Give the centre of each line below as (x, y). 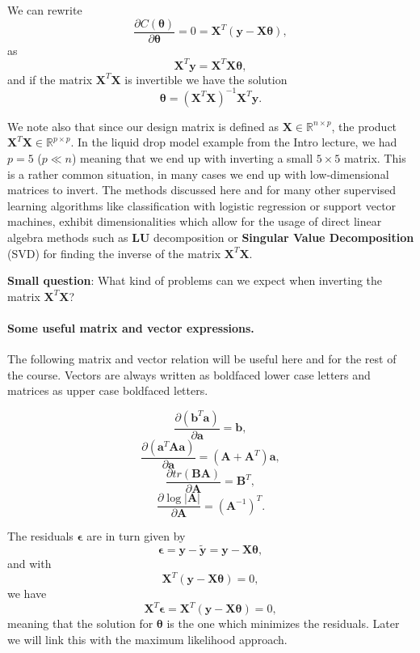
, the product (364, 126)
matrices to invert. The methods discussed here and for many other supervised (202, 190)
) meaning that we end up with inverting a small (193, 158)
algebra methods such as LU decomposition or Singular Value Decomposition (211, 237)
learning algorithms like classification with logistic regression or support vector (202, 205)
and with (29, 563)
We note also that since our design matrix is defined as (143, 126)
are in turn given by (136, 536)
